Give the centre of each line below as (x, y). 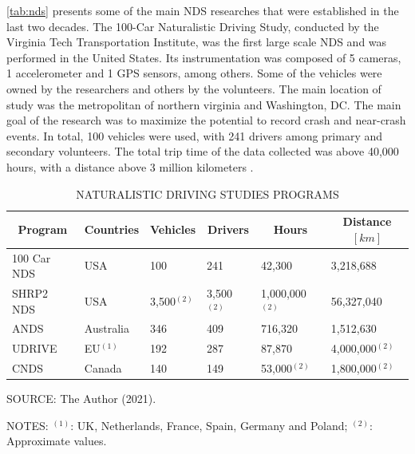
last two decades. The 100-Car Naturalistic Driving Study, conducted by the (193, 26)
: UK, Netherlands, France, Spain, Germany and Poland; (209, 425)
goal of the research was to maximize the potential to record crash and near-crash (206, 120)
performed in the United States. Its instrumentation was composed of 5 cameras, (204, 57)
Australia (107, 328)
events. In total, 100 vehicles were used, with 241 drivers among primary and (195, 135)
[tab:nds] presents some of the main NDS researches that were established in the (203, 10)
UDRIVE (35, 348)
